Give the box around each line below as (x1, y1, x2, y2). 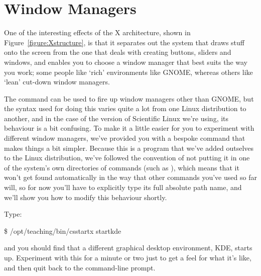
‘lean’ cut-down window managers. (4, 76, 110, 87)
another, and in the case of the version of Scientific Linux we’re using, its (4, 113, 229, 123)
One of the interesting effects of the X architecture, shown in (4, 27, 191, 38)
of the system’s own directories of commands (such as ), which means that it (4, 162, 239, 172)
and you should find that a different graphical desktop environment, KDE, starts (4, 242, 252, 253)
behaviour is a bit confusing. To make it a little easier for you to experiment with (4, 123, 254, 133)
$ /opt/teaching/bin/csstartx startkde (4, 225, 121, 236)
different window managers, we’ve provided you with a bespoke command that (4, 133, 245, 143)
